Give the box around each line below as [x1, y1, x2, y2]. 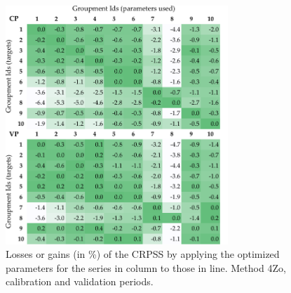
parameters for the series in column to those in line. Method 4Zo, [6, 260, 286, 275]
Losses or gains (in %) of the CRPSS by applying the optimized [6, 247, 280, 261]
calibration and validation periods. [6, 274, 154, 289]
